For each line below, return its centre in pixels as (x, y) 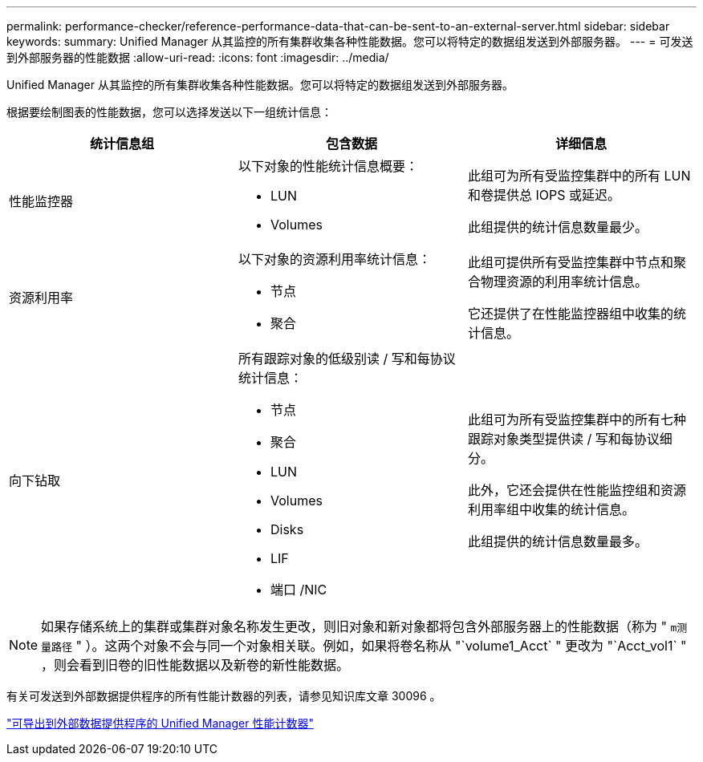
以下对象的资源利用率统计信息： (334, 259)
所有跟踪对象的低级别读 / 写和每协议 (347, 359)
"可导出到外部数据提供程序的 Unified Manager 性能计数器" (160, 723)
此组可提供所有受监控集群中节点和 (570, 262)
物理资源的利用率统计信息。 (564, 282)
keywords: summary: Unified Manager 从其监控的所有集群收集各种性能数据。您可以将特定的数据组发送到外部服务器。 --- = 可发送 (350, 41)
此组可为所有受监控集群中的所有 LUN (579, 176)
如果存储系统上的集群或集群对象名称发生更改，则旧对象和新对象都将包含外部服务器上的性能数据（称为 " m (359, 626)
